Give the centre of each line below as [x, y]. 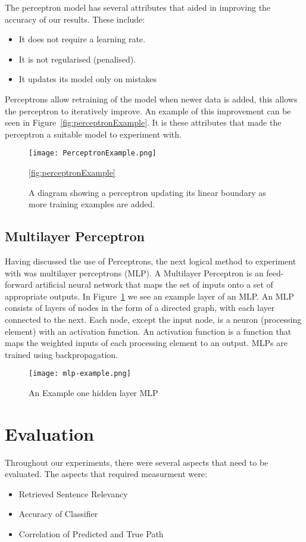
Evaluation [49, 433]
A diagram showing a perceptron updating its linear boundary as [147, 192]
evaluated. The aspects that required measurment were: [106, 474]
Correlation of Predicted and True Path [91, 534]
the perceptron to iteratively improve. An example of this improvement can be [148, 110]
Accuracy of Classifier [58, 514]
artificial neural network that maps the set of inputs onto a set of [154, 284]
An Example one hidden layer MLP [93, 392]
